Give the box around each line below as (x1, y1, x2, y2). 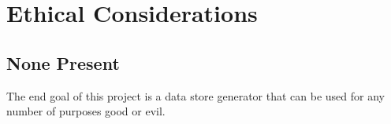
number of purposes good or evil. (6, 103, 166, 119)
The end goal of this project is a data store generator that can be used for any (6, 87, 385, 104)
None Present (6, 50, 120, 75)
